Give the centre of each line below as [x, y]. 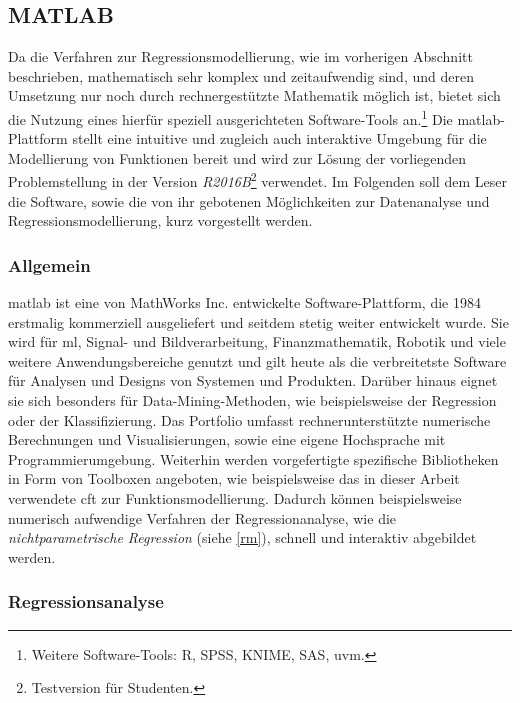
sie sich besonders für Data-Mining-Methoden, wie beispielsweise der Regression [252, 400]
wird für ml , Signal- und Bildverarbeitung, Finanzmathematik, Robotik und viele [257, 341]
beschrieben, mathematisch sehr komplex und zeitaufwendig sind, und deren [241, 75]
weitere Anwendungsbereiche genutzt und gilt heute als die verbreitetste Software [257, 360]
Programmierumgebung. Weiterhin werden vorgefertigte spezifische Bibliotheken [253, 458]
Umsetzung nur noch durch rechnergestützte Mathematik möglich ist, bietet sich [254, 95]
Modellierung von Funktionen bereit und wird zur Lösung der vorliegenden [237, 157]
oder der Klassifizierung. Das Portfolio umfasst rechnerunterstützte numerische [249, 419]
